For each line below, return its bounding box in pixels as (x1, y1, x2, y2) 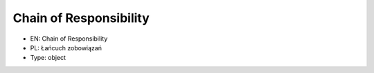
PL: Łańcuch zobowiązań (30, 43, 102, 52)
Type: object (30, 54, 66, 62)
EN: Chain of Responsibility (30, 34, 108, 43)
